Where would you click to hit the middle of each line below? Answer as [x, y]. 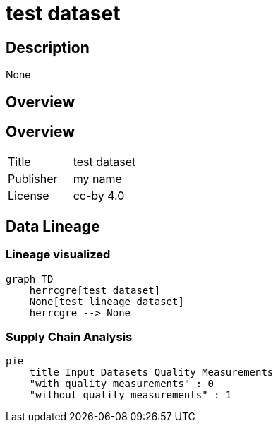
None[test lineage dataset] [107, 301]
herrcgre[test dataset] [95, 290]
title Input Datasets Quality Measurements [151, 373]
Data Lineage [53, 226]
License [29, 196]
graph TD [30, 279]
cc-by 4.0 [99, 196]
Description [48, 47]
